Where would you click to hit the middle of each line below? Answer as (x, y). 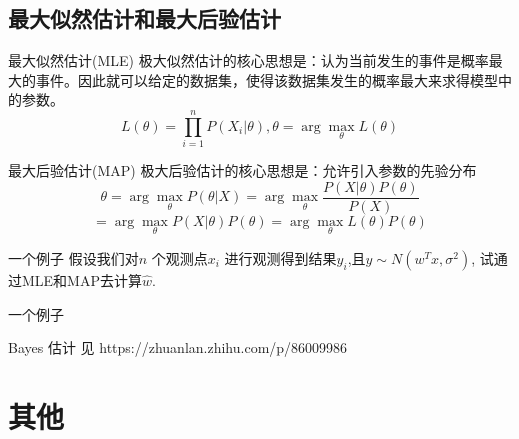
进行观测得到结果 (280, 257)
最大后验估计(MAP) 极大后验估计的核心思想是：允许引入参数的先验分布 (242, 170)
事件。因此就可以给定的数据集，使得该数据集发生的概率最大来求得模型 (266, 79)
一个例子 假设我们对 (73, 257)
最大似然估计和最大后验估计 (144, 18)
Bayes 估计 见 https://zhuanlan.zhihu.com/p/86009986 (178, 347)
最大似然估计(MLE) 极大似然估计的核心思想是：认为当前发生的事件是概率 (248, 60)
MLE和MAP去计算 (81, 279)
